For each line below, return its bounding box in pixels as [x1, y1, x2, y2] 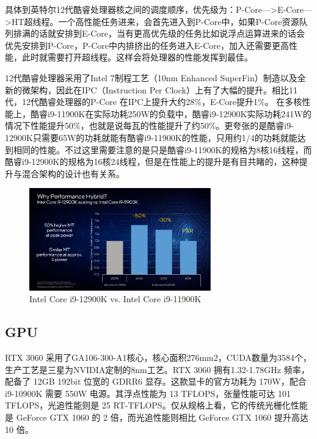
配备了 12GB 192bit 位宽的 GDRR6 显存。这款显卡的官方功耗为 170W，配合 [5, 375, 307, 388]
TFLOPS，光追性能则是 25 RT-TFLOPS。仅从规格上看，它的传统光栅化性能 [5, 399, 308, 412]
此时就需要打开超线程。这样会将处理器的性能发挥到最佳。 [21, 51, 253, 63]
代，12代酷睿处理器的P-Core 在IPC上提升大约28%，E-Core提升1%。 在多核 [5, 95, 302, 108]
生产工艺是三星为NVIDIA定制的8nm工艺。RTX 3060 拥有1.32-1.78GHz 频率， [5, 363, 310, 376]
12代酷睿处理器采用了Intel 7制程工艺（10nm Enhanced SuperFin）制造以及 [5, 71, 297, 84]
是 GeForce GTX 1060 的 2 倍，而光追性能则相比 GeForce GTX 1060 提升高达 [5, 410, 309, 423]
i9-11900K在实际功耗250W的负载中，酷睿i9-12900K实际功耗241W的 [47, 107, 312, 120]
